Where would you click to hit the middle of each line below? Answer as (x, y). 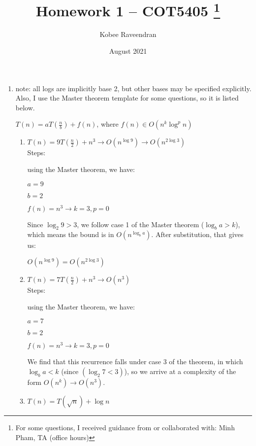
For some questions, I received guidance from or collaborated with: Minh (125, 427)
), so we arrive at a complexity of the (180, 371)
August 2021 (128, 51)
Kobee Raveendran (128, 34)
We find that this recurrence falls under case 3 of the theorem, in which (135, 361)
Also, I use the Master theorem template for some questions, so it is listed (127, 98)
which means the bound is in (71, 234)
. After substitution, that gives (197, 234)
